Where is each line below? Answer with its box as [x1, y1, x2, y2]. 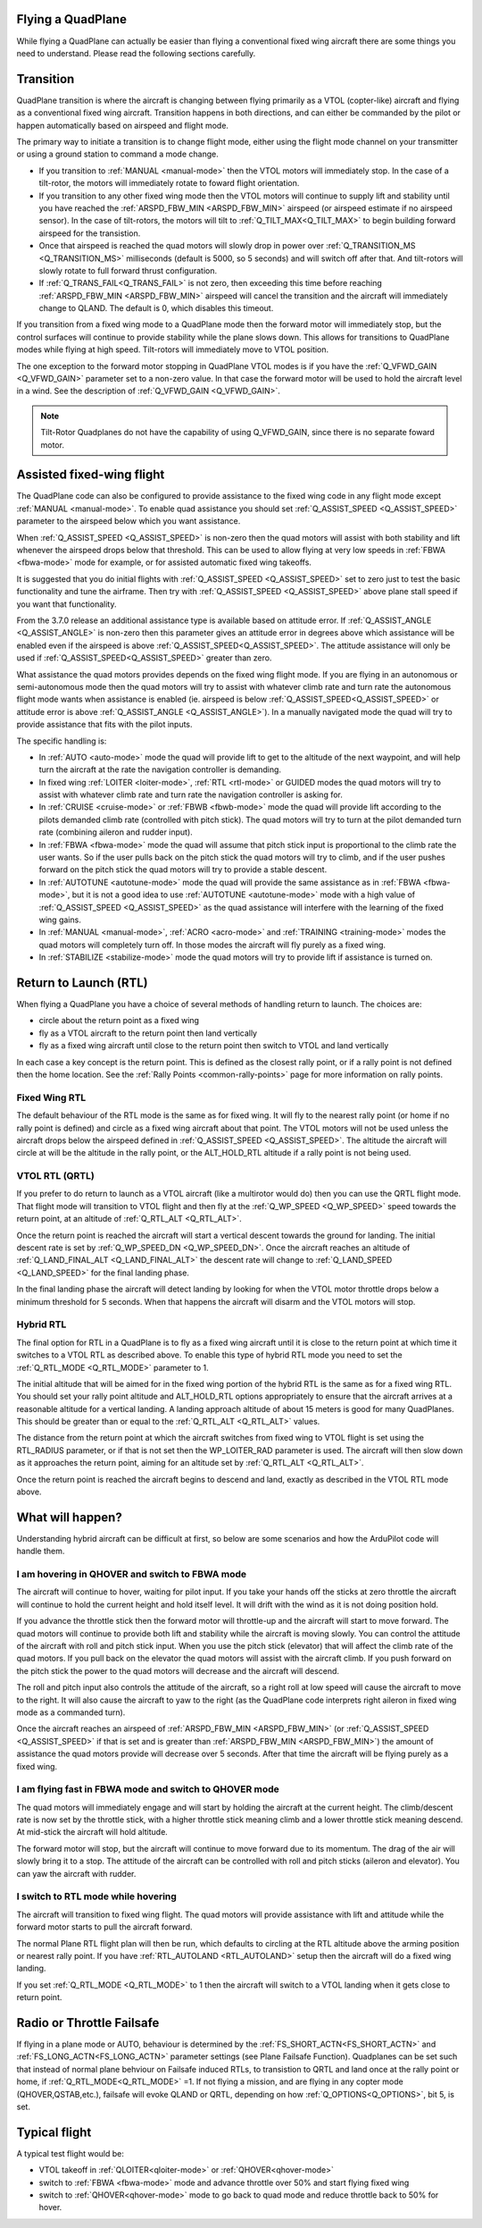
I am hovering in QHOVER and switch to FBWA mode [16, 1568, 247, 1581]
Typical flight [16, 2124, 92, 2140]
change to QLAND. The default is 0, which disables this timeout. [38, 303, 274, 314]
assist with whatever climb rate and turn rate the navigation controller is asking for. [38, 789, 344, 800]
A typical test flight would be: [16, 2148, 125, 2158]
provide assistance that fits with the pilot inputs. [16, 719, 193, 730]
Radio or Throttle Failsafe [16, 2015, 160, 2030]
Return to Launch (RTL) [16, 975, 149, 990]
